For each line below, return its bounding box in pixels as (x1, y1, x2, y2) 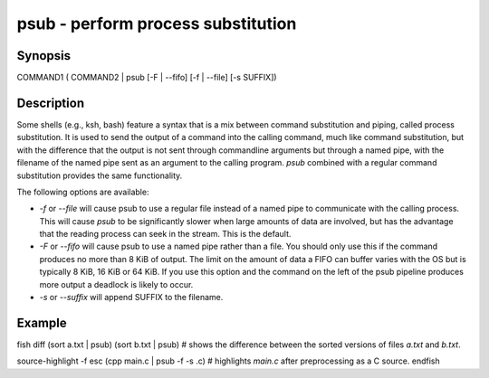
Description (16, 95, 85, 110)
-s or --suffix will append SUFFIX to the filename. (39, 292, 224, 303)
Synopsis (16, 48, 72, 63)
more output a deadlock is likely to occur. (39, 279, 194, 289)
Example (16, 315, 67, 330)
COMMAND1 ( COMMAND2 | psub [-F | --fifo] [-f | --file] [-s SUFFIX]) (16, 72, 277, 83)
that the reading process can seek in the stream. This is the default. (39, 229, 292, 240)
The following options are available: (16, 186, 149, 197)
